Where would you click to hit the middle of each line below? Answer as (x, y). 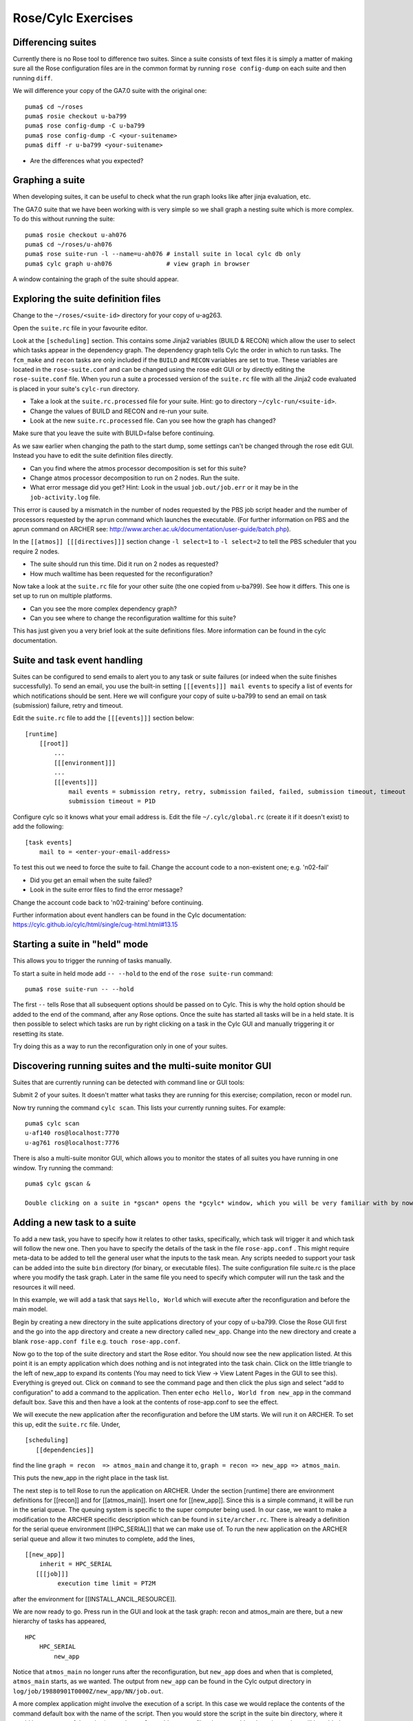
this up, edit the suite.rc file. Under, (66, 1424)
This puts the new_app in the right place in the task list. (91, 1478)
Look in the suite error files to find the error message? (106, 890)
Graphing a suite (49, 180)
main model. (30, 1309)
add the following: (38, 827)
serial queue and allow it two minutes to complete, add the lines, (104, 1539)
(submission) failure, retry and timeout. (68, 705)
